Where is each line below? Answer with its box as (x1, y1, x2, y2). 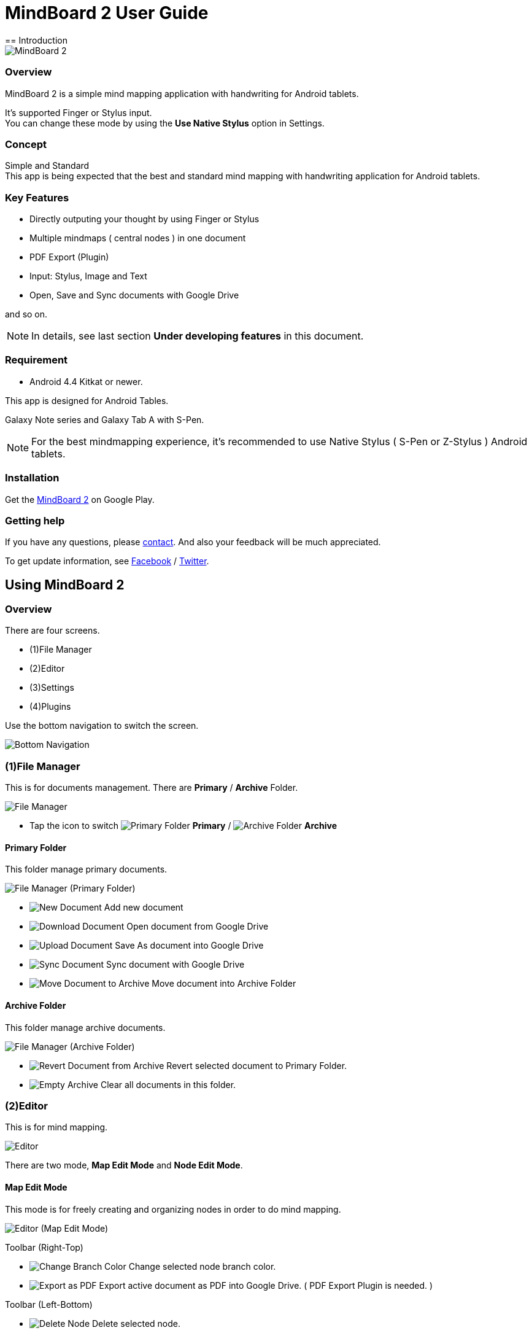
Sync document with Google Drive (106, 959, 245, 970)
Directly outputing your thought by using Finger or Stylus (29, 214, 260, 224)
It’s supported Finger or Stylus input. (5, 107, 152, 118)
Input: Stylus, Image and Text (29, 271, 147, 281)
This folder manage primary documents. (5, 864, 168, 875)
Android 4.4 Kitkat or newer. (29, 376, 143, 387)
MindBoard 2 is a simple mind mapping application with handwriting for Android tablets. (5, 88, 359, 99)
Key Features (5, 191, 69, 204)
